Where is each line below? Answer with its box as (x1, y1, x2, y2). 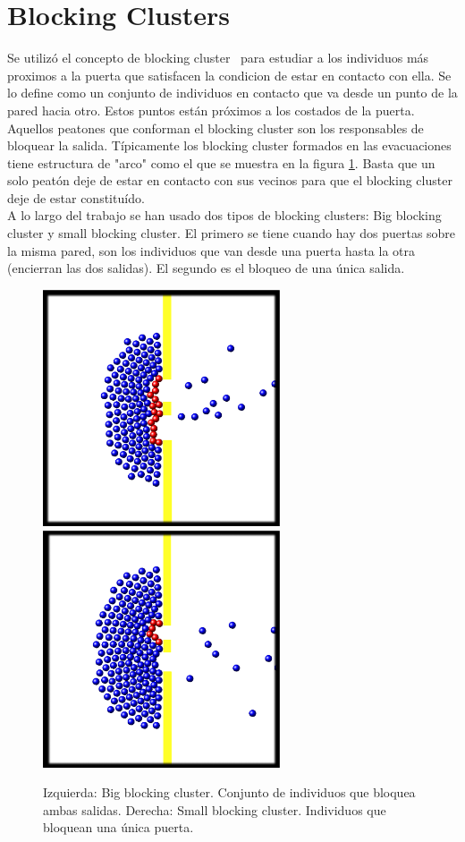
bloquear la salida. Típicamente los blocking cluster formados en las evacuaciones (7, 136, 452, 155)
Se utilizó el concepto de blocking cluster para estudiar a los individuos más (7, 48, 429, 67)
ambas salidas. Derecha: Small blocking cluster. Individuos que (43, 800, 386, 819)
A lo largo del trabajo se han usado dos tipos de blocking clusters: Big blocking (7, 206, 442, 225)
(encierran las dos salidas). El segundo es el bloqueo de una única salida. (7, 259, 405, 277)
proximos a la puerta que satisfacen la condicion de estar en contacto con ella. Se (7, 65, 452, 84)
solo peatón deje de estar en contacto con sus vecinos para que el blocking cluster (7, 171, 452, 190)
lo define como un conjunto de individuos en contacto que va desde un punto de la (7, 83, 458, 102)
